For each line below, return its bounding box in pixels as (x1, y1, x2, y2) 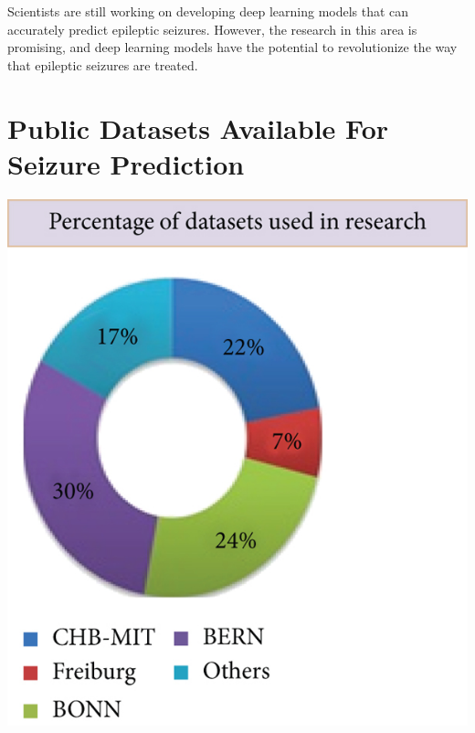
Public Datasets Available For (7, 109, 389, 146)
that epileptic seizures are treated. (7, 55, 198, 74)
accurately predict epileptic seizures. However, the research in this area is (7, 19, 417, 38)
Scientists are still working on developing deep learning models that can (7, 2, 409, 20)
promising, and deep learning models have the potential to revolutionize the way (7, 37, 458, 57)
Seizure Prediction (7, 144, 245, 182)
